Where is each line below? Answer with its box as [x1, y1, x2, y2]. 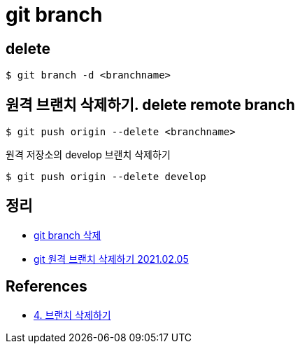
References [6, 278, 87, 296]
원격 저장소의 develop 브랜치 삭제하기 [6, 149, 171, 161]
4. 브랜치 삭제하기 [34, 308, 111, 321]
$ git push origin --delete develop [6, 171, 206, 183]
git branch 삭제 [34, 228, 101, 241]
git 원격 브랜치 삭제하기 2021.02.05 [34, 252, 189, 265]
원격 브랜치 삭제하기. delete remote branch [6, 95, 295, 114]
